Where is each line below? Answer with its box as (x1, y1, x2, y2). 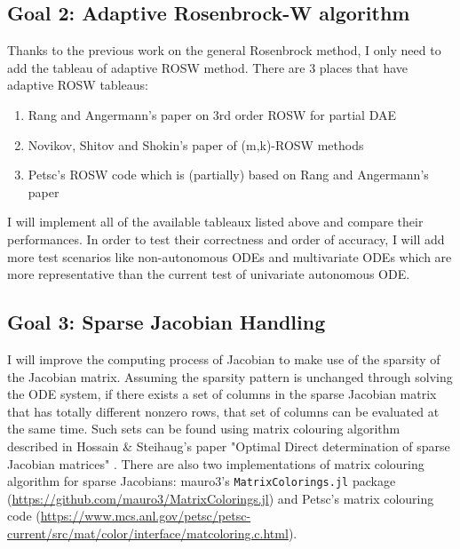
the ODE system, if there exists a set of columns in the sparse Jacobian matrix (7, 385, 437, 403)
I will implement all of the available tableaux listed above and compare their (7, 212, 424, 231)
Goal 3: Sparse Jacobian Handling (7, 308, 326, 336)
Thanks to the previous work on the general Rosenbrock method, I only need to (7, 41, 441, 60)
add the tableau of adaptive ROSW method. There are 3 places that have (7, 58, 408, 76)
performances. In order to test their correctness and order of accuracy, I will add (7, 229, 445, 248)
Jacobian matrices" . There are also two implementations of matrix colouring (7, 454, 424, 473)
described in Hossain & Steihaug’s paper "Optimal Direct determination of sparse (7, 436, 450, 455)
